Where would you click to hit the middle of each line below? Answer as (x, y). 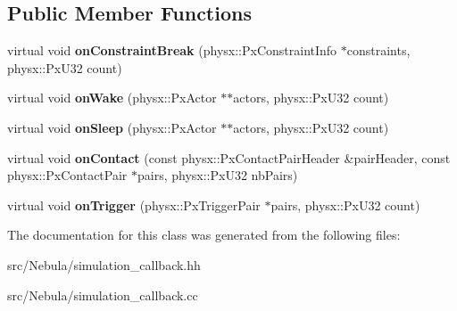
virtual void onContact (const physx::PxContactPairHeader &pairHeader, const (229, 157)
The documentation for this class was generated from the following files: (204, 235)
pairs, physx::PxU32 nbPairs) (217, 175)
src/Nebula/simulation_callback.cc (103, 295)
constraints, (378, 50)
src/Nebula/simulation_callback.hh (104, 264)
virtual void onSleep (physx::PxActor (112, 127)
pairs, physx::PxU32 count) (345, 205)
